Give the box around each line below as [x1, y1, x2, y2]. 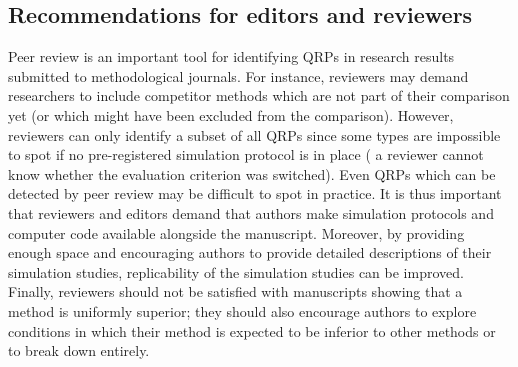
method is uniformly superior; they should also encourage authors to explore [8, 300, 477, 321]
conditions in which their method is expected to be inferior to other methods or [8, 320, 496, 341]
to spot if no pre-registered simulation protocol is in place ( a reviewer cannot [8, 144, 484, 165]
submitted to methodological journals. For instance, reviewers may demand [8, 65, 469, 86]
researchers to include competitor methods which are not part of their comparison [8, 85, 510, 106]
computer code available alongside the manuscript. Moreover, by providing [8, 222, 465, 243]
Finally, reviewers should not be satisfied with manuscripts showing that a [8, 281, 463, 302]
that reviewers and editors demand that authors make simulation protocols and [8, 202, 494, 223]
